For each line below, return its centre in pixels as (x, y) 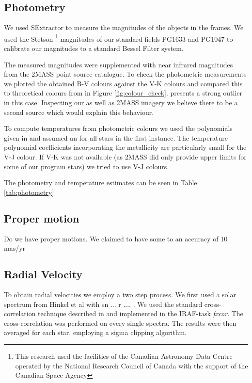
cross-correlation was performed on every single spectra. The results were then (120, 323)
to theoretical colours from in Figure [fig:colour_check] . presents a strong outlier (123, 93)
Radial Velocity (43, 274)
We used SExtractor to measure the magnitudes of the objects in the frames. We (124, 27)
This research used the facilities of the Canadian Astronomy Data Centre (124, 356)
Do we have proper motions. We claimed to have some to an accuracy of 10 (116, 238)
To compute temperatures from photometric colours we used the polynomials (118, 128)
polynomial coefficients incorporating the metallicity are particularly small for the (125, 147)
